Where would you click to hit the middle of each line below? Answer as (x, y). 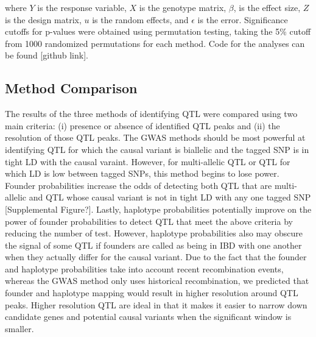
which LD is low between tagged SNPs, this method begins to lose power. (142, 173)
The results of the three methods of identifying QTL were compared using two (151, 114)
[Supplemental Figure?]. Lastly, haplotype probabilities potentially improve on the (158, 209)
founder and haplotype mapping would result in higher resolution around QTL (152, 293)
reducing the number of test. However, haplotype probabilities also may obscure (154, 233)
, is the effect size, (267, 7)
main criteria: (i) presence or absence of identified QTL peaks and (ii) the (142, 125)
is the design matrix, (43, 19)
